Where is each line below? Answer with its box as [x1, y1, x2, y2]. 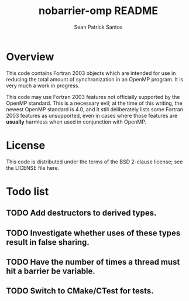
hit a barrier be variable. [6, 266, 95, 276]
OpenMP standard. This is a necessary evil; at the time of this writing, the [6, 100, 183, 107]
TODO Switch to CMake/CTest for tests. [6, 286, 154, 296]
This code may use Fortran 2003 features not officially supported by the [6, 93, 180, 100]
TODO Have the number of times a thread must [6, 256, 180, 267]
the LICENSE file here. [6, 164, 60, 171]
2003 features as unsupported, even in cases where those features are [6, 112, 178, 119]
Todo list [6, 184, 49, 198]
